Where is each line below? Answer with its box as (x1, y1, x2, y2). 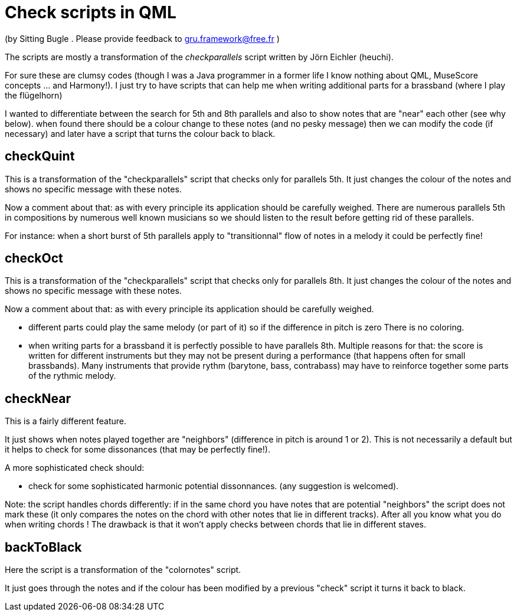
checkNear (5, 391, 71, 406)
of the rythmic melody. (28, 371, 116, 381)
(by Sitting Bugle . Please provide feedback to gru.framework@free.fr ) (5, 33, 280, 44)
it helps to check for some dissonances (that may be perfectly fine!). (5, 444, 270, 455)
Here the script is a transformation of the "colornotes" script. (5, 565, 241, 575)
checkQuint (5, 149, 75, 164)
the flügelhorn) (5, 90, 63, 100)
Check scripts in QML (5, 2, 176, 22)
